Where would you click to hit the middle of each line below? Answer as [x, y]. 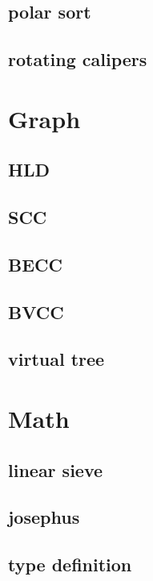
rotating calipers [78, 59]
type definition [70, 564]
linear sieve [56, 469]
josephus [44, 517]
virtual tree [56, 359]
